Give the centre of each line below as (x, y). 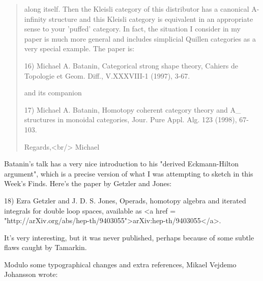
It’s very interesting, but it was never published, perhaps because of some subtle (129, 237)
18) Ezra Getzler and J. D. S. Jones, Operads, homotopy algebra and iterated (125, 200)
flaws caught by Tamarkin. (46, 247)
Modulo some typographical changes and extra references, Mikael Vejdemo (120, 264)
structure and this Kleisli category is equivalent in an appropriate (151, 19)
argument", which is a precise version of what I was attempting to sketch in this (129, 173)
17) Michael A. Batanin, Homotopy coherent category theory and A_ (133, 109)
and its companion (53, 93)
